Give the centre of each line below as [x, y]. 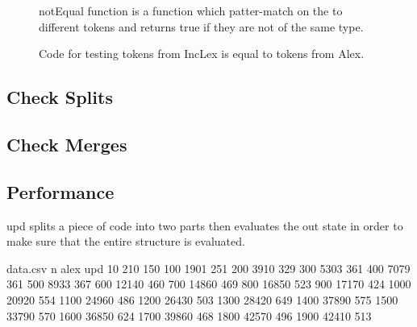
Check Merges [67, 144]
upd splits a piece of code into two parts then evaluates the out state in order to [205, 225]
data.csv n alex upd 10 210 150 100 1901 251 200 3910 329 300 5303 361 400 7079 [208, 268]
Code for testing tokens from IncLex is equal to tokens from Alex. [202, 54]
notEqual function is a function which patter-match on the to [191, 10]
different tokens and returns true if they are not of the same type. [201, 26]
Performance [60, 191]
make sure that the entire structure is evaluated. [126, 241]
